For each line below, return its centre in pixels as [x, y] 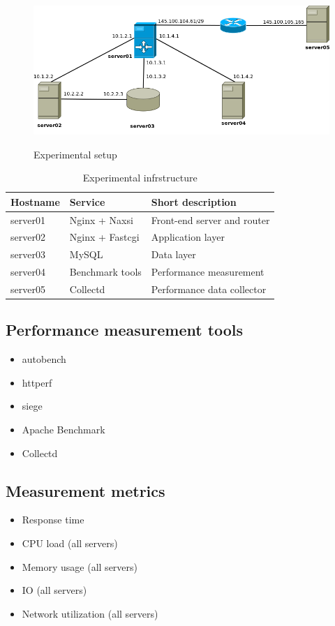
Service [87, 201]
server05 [28, 289]
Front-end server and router [210, 219]
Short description [194, 201]
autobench [44, 359]
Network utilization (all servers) [90, 613]
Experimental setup [75, 154]
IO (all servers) [54, 590]
